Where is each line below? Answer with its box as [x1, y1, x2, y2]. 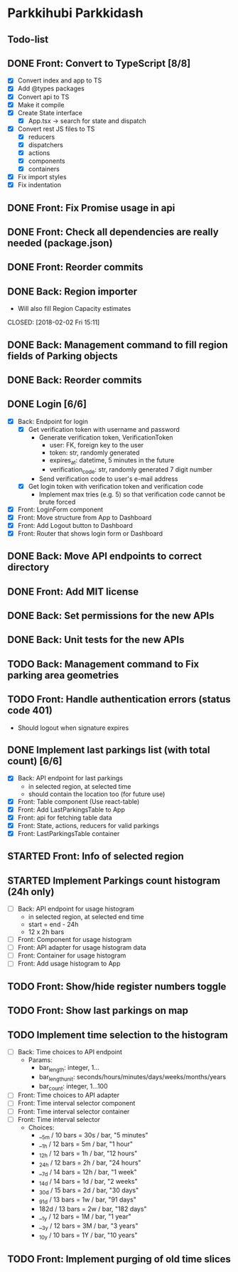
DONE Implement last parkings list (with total [7, 744, 210, 756]
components [28, 157, 65, 165]
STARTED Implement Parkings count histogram [7, 874, 221, 886]
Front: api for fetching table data [17, 813, 112, 822]
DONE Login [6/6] [7, 398, 87, 410]
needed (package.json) [7, 237, 113, 250]
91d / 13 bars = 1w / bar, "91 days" [38, 1195, 136, 1206]
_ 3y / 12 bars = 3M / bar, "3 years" [38, 1221, 139, 1231]
